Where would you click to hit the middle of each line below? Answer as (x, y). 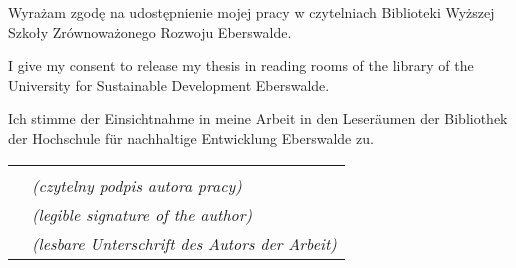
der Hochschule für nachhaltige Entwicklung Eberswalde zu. (191, 137)
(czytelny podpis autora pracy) (137, 185)
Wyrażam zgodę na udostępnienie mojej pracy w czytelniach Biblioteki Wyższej (251, 12)
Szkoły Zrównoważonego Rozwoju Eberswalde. (150, 31)
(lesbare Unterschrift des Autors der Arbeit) (184, 243)
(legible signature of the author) (142, 214)
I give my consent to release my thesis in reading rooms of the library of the (241, 65)
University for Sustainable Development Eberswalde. (169, 84)
